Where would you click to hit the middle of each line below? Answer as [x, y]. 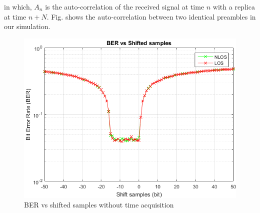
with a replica [234, 7]
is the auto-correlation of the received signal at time [125, 7]
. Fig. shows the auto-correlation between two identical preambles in [151, 16]
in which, [18, 7]
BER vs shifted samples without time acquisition [99, 205]
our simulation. [27, 26]
